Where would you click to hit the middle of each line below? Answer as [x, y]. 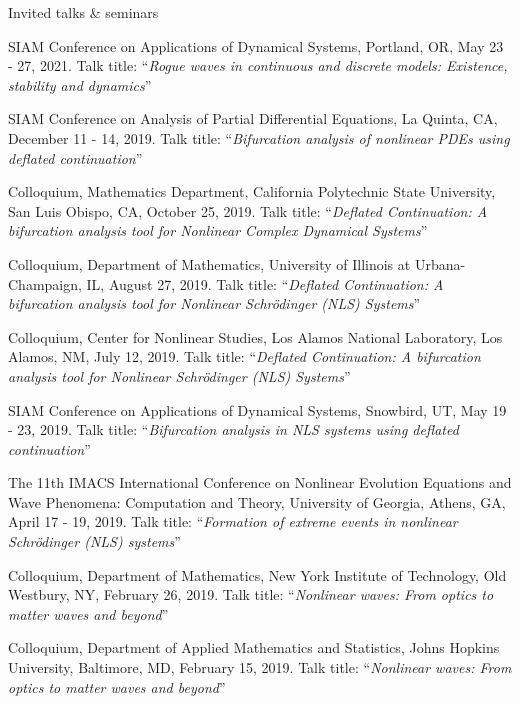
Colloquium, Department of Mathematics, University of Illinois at [209, 263]
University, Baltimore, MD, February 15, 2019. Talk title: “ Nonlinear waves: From [260, 667]
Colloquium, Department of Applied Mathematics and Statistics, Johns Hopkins [254, 647]
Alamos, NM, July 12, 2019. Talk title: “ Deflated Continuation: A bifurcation [244, 356]
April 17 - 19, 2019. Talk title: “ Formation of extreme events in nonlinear [233, 521]
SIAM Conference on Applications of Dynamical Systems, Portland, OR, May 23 [256, 45]
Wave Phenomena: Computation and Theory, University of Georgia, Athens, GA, [257, 501]
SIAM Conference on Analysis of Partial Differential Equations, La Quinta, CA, [253, 118]
